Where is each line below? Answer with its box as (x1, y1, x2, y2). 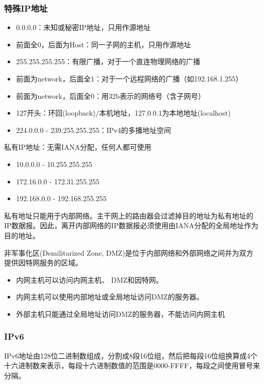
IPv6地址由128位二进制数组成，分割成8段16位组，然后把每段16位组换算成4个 (4, 350, 257, 361)
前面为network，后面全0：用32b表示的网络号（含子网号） (16, 90, 206, 101)
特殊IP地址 (4, 2, 48, 14)
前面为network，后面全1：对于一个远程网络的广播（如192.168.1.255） (16, 73, 243, 84)
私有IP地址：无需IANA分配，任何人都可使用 (4, 142, 152, 152)
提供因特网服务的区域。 (4, 257, 82, 268)
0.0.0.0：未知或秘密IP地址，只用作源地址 (16, 22, 151, 33)
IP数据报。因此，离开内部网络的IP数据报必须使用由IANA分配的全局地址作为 (4, 220, 258, 231)
